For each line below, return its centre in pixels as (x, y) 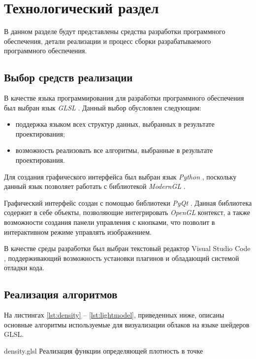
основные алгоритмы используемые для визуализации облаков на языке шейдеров (127, 324)
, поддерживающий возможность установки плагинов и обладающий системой (122, 258)
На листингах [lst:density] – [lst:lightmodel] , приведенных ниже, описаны (114, 315)
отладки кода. (24, 268)
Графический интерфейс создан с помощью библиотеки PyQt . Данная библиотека (128, 202)
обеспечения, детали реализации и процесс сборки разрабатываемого (108, 41)
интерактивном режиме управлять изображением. (78, 232)
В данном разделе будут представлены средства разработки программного (115, 31)
